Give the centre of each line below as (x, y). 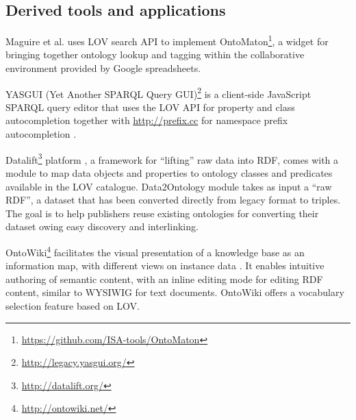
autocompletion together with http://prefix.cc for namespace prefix (147, 120)
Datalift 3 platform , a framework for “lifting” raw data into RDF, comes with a (172, 158)
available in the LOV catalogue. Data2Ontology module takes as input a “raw (169, 186)
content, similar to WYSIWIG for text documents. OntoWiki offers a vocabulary (175, 292)
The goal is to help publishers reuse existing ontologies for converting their (162, 213)
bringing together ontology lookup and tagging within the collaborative (155, 54)
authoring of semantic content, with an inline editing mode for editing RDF (164, 279)
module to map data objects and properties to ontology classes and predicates (169, 172)
